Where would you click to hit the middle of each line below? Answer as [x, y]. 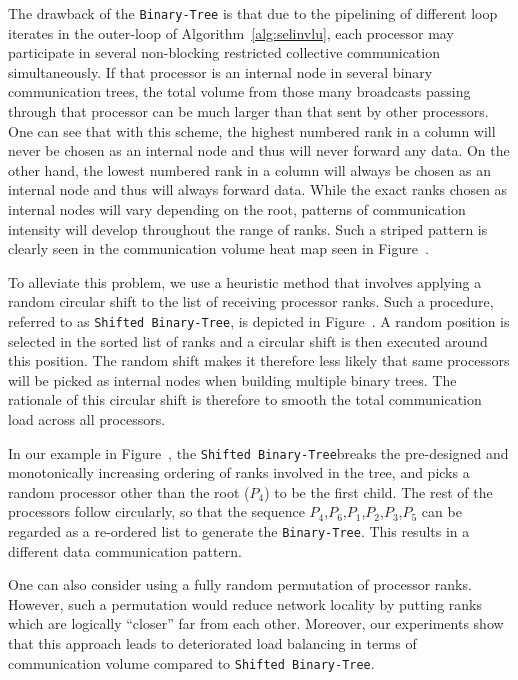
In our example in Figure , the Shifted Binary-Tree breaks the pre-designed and [258, 452]
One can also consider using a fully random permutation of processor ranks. [240, 584]
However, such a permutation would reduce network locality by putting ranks [245, 603]
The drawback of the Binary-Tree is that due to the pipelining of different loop [253, 13]
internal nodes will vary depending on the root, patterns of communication [237, 209]
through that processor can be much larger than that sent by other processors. [248, 111]
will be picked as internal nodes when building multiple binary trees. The [232, 379]
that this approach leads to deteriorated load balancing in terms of [212, 643]
